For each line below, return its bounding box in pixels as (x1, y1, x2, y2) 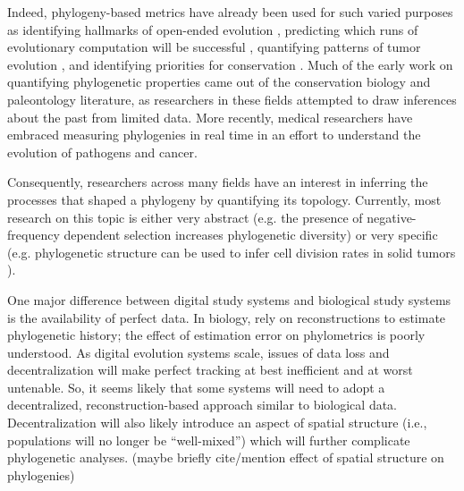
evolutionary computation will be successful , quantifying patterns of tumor (7, 38, 421, 56)
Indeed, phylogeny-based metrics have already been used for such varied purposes (7, 3, 453, 21)
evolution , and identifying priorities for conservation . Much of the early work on (7, 55, 453, 73)
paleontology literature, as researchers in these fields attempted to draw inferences (7, 89, 457, 108)
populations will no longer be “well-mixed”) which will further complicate (7, 430, 410, 449)
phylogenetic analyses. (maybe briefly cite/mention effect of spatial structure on (7, 448, 444, 467)
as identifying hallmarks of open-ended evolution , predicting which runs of (7, 20, 418, 38)
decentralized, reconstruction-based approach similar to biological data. (7, 395, 398, 414)
